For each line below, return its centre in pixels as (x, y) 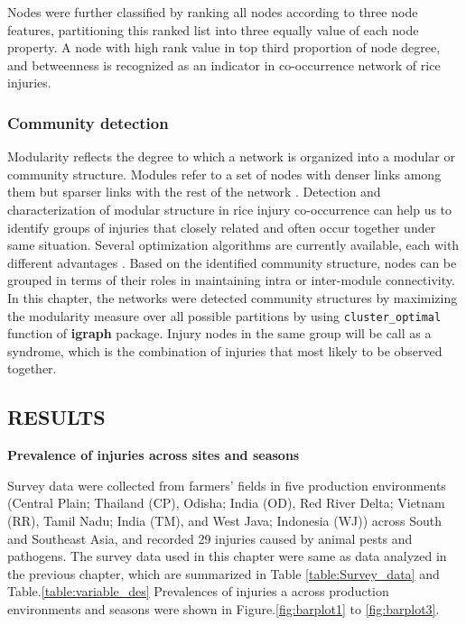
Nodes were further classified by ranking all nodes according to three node (213, 12)
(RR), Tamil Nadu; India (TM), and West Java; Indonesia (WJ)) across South (225, 520)
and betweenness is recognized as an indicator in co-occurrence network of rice (224, 64)
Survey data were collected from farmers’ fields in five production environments (227, 485)
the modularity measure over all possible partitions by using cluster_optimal (224, 315)
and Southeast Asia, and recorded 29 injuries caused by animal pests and (210, 538)
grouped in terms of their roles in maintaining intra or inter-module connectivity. (231, 280)
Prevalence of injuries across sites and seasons (154, 455)
